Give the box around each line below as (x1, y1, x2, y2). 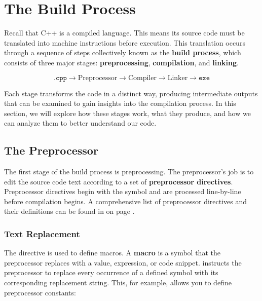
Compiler (128, 74, 157, 82)
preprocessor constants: (4, 287, 76, 297)
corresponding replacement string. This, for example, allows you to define (4, 277, 232, 288)
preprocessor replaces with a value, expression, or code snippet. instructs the (4, 257, 242, 268)
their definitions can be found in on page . (4, 206, 135, 216)
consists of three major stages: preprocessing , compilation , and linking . (4, 57, 239, 67)
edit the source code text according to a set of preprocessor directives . (4, 176, 233, 186)
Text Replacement (4, 227, 80, 240)
